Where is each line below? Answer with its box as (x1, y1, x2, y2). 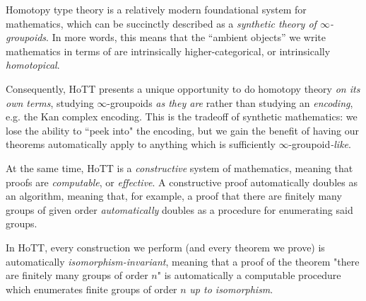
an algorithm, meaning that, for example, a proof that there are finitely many (6, 188, 342, 203)
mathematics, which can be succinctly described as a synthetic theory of (6, 16, 317, 30)
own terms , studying (6, 95, 94, 110)
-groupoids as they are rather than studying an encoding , (107, 95, 353, 110)
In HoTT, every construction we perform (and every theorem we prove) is (6, 239, 325, 254)
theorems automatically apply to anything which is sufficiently (6, 137, 276, 152)
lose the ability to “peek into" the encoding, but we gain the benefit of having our (6, 123, 360, 137)
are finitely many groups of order (6, 268, 148, 283)
